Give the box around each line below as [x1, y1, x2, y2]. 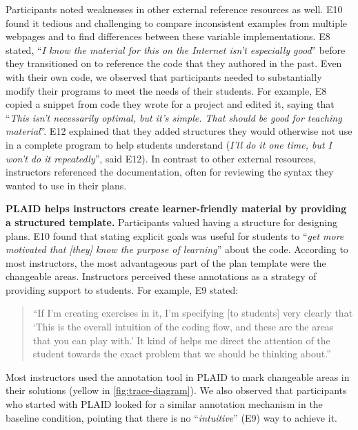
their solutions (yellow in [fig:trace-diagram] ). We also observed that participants [6, 383, 347, 398]
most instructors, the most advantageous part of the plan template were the [6, 255, 326, 270]
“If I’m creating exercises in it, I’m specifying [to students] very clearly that [32, 306, 353, 320]
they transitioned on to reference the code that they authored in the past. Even [6, 56, 342, 71]
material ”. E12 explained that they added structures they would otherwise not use [6, 124, 352, 138]
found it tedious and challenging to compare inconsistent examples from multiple [6, 15, 348, 30]
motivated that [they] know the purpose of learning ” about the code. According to [6, 242, 348, 256]
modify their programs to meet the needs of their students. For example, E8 [6, 83, 327, 97]
